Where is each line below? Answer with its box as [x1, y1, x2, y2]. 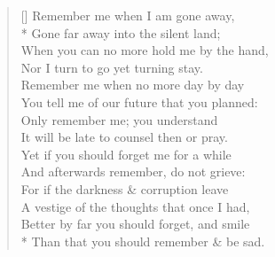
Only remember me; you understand [20, 110, 218, 128]
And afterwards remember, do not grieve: [20, 162, 246, 181]
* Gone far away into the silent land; [20, 23, 221, 42]
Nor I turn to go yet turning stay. [20, 58, 203, 76]
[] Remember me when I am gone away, [20, 6, 235, 24]
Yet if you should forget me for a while [20, 144, 232, 163]
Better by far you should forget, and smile [20, 214, 250, 233]
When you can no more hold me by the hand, [20, 41, 269, 59]
